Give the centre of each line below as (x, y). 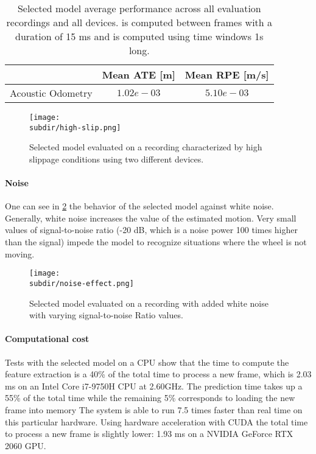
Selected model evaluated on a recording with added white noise (149, 303)
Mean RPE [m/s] (227, 75)
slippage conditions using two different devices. (117, 159)
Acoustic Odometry (51, 93)
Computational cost (47, 339)
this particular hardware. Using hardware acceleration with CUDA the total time (156, 421)
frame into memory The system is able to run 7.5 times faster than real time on (154, 409)
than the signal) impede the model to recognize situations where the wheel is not (156, 242)
